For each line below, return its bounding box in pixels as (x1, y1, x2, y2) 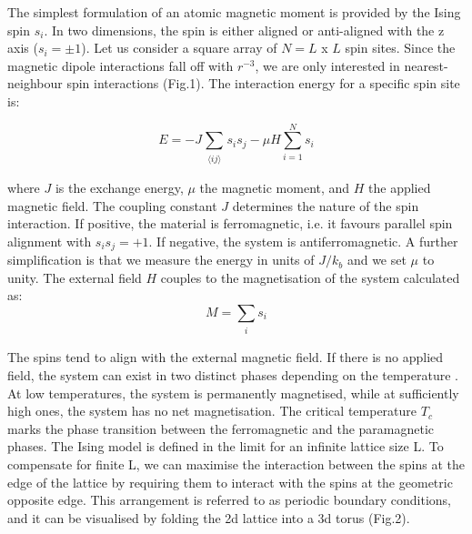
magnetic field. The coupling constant (7, 196, 217, 215)
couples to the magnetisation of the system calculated (160, 267, 460, 287)
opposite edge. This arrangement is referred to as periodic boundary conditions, (7, 490, 451, 509)
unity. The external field (7, 267, 142, 287)
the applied (368, 177, 431, 196)
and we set (346, 250, 407, 269)
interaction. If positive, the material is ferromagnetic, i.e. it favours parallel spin (7, 214, 453, 233)
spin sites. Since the (345, 38, 456, 57)
